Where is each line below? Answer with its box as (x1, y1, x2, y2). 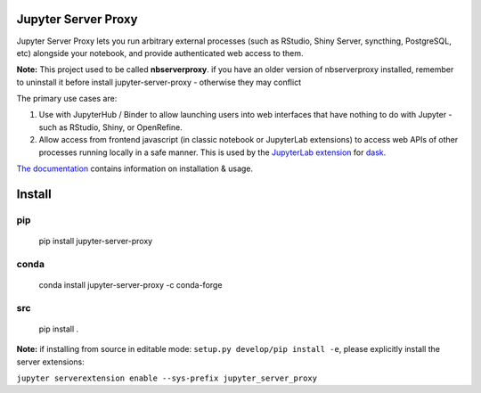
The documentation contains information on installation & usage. (16, 163, 254, 174)
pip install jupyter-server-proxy (38, 236, 153, 246)
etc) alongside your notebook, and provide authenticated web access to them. (16, 47, 304, 58)
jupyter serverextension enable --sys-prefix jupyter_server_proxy (16, 373, 318, 383)
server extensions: (16, 356, 85, 367)
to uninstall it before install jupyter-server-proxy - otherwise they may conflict (16, 77, 302, 87)
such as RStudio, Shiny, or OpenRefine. (38, 121, 183, 133)
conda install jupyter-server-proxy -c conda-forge (38, 279, 223, 290)
